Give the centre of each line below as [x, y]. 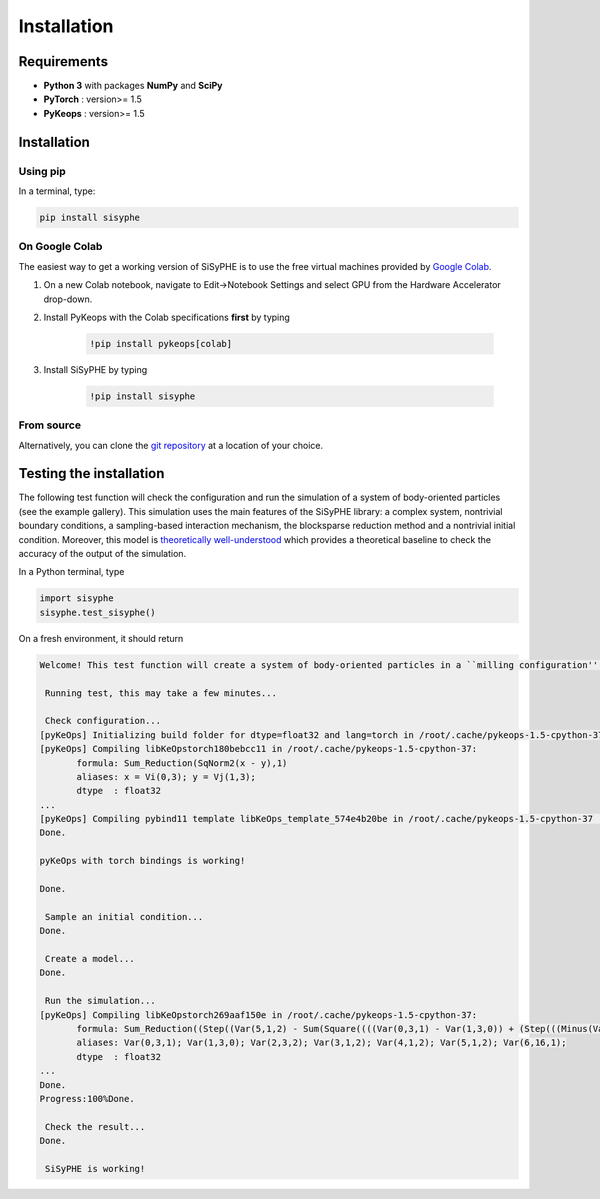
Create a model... [90, 958]
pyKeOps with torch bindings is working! [142, 861]
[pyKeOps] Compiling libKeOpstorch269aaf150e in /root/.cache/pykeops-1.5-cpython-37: [258, 1014]
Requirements [63, 61]
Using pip [42, 171]
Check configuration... [103, 721]
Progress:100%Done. [87, 1098]
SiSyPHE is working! [95, 1168]
